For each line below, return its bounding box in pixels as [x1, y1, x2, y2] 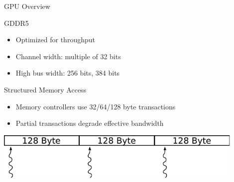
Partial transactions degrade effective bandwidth [15, 118, 164, 128]
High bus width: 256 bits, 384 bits [15, 68, 120, 78]
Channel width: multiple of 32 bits [15, 51, 121, 61]
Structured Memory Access [4, 84, 87, 94]
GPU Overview [4, 1, 50, 11]
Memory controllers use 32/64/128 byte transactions [15, 101, 176, 111]
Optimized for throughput [15, 34, 95, 45]
